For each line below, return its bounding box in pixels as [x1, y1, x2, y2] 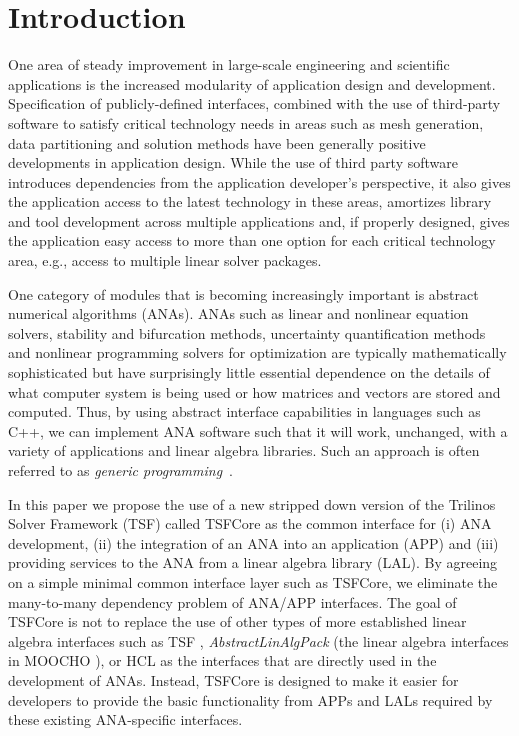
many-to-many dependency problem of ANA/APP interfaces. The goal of [8, 591, 457, 612]
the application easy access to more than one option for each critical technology [8, 230, 496, 251]
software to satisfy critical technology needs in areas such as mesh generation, [8, 112, 484, 133]
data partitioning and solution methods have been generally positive [8, 132, 426, 153]
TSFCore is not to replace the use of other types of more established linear [8, 611, 467, 632]
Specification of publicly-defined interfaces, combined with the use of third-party [8, 93, 501, 114]
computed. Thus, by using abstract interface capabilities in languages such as [8, 401, 481, 422]
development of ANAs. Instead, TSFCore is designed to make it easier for [8, 669, 459, 690]
